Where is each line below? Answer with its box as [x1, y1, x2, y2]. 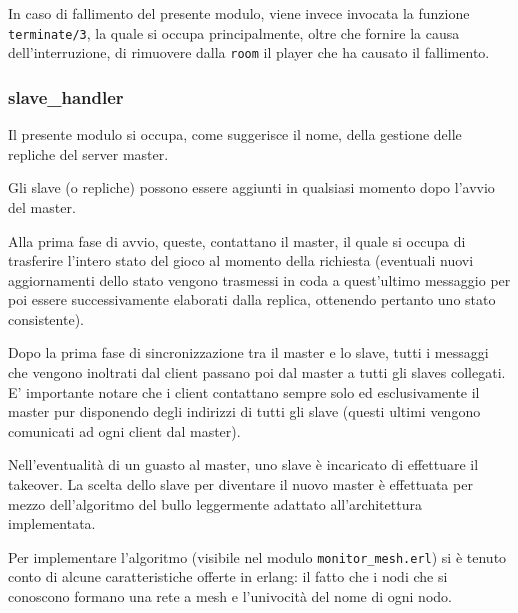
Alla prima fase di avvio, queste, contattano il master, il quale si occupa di [8, 230, 466, 251]
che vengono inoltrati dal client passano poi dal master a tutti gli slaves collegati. [8, 362, 506, 383]
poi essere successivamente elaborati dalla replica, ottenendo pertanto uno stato [8, 289, 496, 310]
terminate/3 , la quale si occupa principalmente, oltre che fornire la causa [8, 22, 460, 43]
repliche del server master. [8, 143, 169, 164]
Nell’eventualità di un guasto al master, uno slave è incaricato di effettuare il [8, 454, 479, 475]
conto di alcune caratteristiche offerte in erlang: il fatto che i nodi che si [8, 566, 448, 587]
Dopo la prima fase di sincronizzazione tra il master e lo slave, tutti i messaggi [8, 342, 489, 363]
